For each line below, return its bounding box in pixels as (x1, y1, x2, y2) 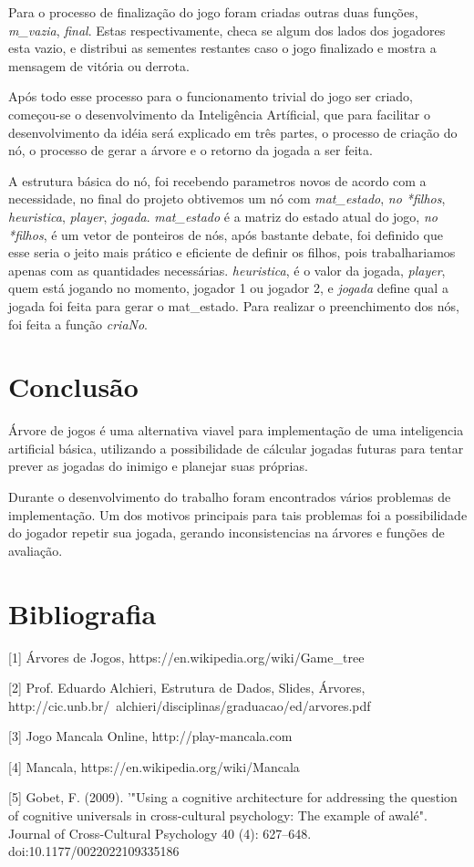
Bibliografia (8, 594, 157, 632)
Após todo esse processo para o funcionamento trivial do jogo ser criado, (8, 87, 413, 106)
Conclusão (8, 368, 139, 405)
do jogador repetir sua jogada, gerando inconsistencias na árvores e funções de (8, 523, 445, 542)
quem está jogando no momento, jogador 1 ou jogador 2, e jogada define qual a (8, 278, 448, 298)
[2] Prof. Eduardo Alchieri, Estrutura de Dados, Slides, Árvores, (8, 678, 366, 697)
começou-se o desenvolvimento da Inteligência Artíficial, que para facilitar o (8, 104, 431, 123)
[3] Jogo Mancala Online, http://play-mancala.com (8, 726, 293, 746)
